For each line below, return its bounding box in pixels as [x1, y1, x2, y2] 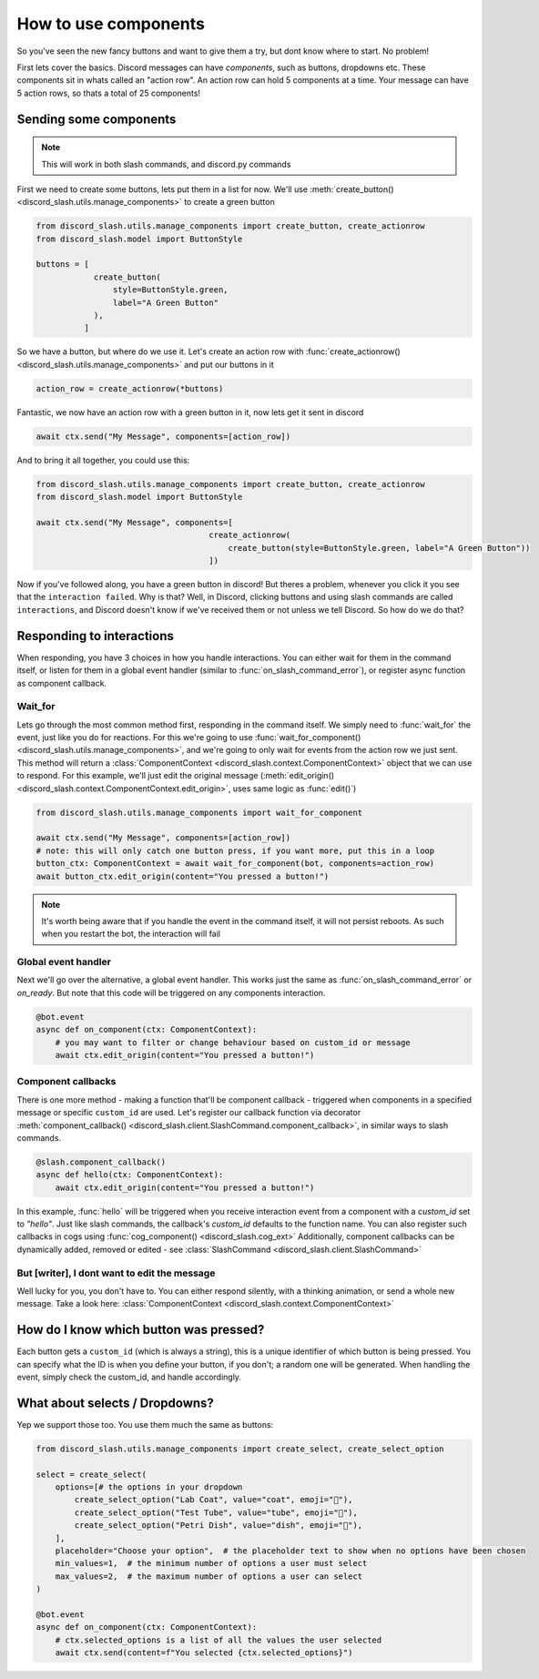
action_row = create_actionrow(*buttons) [36, 383, 224, 393]
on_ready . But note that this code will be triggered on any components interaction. [16, 987, 326, 998]
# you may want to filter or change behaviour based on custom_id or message [55, 1037, 412, 1047]
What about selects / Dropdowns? [16, 1395, 214, 1410]
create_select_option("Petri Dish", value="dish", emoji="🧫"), [74, 1521, 363, 1531]
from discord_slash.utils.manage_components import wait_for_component [36, 807, 363, 818]
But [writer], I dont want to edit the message [16, 1267, 216, 1279]
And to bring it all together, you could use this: [16, 454, 190, 465]
